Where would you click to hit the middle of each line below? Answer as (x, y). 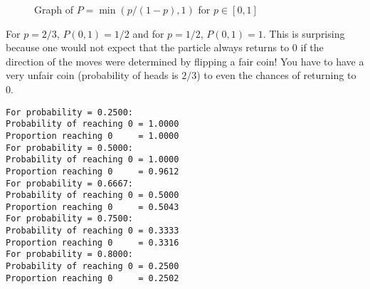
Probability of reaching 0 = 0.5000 (92, 195)
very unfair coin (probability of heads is (92, 75)
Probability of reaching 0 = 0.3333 (92, 231)
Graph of (54, 9)
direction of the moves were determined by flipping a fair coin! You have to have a (185, 61)
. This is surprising (304, 33)
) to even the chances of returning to (276, 75)
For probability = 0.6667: (69, 183)
